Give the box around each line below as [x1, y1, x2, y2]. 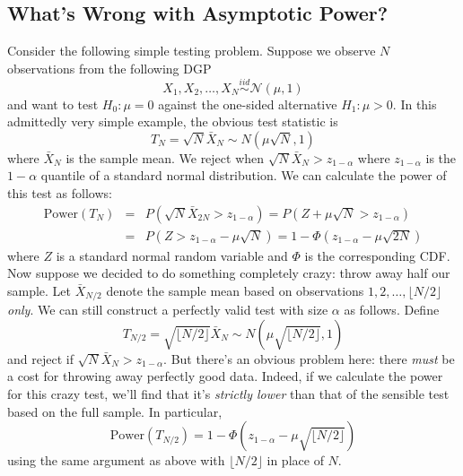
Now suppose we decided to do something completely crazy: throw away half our [7, 264, 450, 282]
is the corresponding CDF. [304, 246, 450, 264]
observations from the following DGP [7, 58, 212, 77]
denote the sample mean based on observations [106, 281, 364, 299]
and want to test [7, 94, 99, 113]
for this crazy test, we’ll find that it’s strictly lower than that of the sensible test [7, 385, 450, 403]
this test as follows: [7, 183, 112, 202]
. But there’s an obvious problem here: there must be [163, 349, 455, 368]
